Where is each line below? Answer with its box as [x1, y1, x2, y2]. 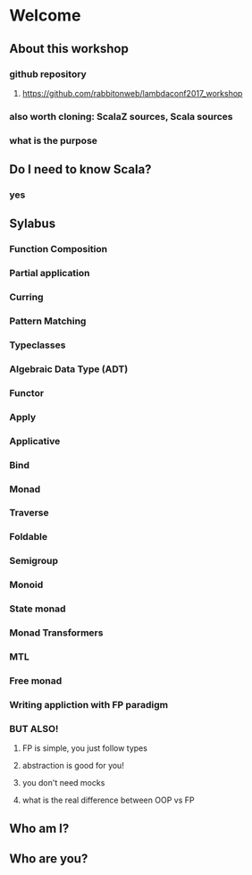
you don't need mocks [21, 778, 105, 788]
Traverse [9, 507, 49, 519]
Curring [9, 291, 44, 304]
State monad [9, 602, 66, 615]
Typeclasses [9, 339, 66, 351]
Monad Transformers [9, 627, 104, 639]
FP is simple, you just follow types [21, 743, 147, 753]
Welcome [9, 5, 81, 26]
